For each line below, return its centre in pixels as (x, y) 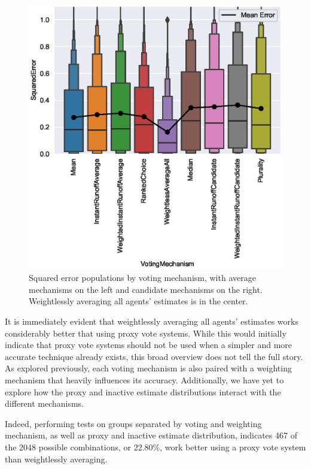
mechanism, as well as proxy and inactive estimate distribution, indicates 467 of (151, 435)
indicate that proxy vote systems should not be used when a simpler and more (149, 345)
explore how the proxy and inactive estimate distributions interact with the (143, 391)
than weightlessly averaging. (56, 459)
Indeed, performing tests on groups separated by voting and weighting (133, 423)
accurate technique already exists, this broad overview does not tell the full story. (154, 356)
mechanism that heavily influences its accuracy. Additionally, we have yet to (144, 380)
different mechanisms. (45, 403)
